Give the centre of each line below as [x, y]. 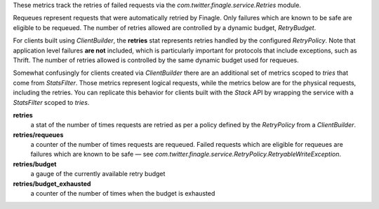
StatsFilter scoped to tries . [51, 102]
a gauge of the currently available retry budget [98, 174]
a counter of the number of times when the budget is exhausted [123, 194]
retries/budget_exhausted [52, 183]
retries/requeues [38, 135]
